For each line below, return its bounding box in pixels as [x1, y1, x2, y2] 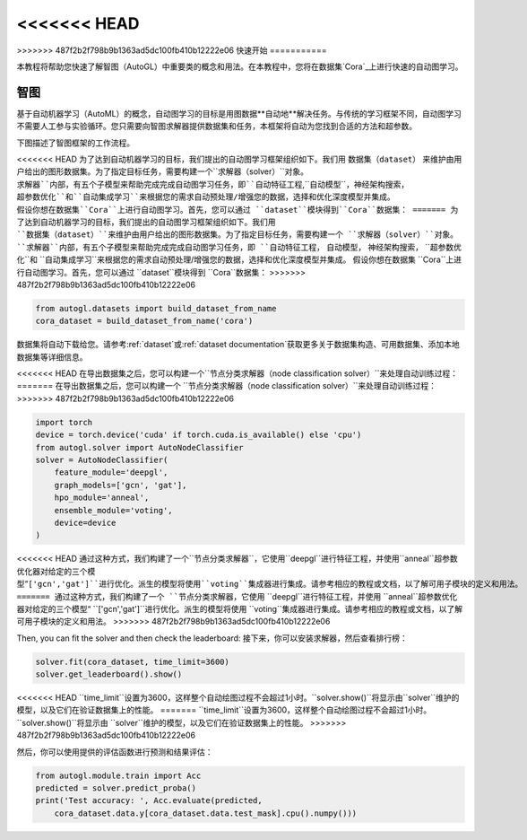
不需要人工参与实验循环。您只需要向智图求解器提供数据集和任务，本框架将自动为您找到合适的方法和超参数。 [16, 121, 417, 132]
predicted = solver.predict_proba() [35, 783, 197, 793]
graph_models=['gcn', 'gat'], [54, 480, 187, 490]
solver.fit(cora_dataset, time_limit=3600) [35, 656, 230, 667]
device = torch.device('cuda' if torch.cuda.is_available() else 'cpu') [35, 430, 362, 440]
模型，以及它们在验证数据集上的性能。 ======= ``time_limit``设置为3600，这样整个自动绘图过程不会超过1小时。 [16, 704, 432, 715]
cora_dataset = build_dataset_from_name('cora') [35, 316, 254, 327]
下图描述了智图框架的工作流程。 [16, 137, 134, 148]
